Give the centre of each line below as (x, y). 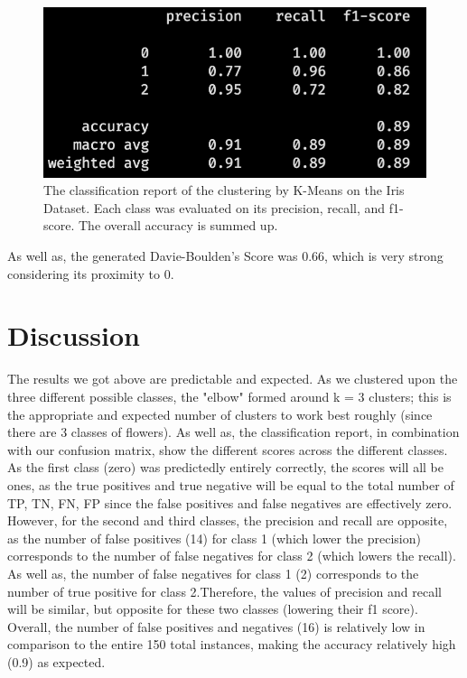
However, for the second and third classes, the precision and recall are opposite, (228, 520)
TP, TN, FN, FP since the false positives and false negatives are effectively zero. (230, 502)
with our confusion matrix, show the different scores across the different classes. (228, 449)
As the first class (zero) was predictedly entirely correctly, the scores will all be (225, 467)
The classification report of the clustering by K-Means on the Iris (224, 190)
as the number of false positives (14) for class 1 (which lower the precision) (214, 538)
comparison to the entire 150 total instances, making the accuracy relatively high (232, 644)
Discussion (74, 335)
